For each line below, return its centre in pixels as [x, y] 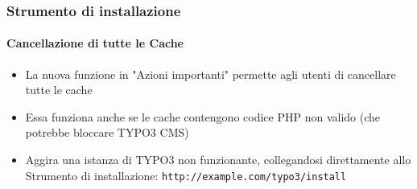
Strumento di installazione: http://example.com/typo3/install [186, 175]
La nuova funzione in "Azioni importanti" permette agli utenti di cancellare [211, 74]
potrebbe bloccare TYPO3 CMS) [107, 132]
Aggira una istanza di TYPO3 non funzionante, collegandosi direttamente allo [218, 160]
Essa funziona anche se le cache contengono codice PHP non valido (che [203, 116]
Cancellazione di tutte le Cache [95, 43]
